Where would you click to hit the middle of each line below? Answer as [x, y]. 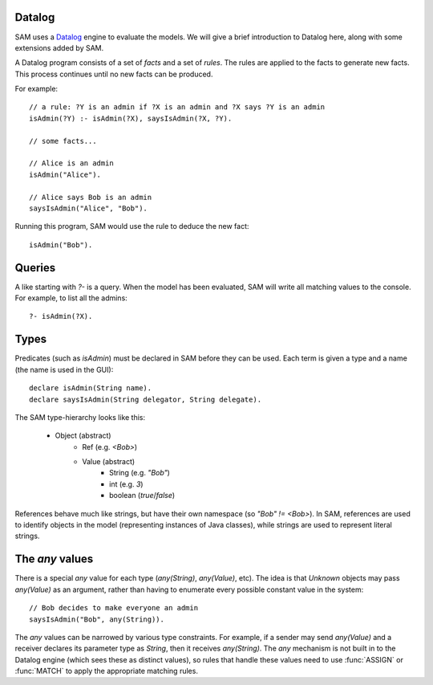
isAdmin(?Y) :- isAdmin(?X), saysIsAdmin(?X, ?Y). [131, 118]
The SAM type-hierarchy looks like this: [80, 417]
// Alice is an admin [71, 163]
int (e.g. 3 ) [126, 484]
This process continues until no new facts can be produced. [114, 74]
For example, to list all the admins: [71, 298]
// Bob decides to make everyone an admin [114, 608]
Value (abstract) [109, 462]
